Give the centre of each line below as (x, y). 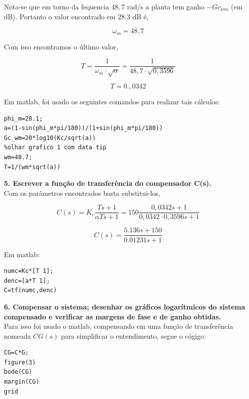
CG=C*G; (17, 353)
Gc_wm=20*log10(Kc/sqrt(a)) (50, 138)
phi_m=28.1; (23, 118)
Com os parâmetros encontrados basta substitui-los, (82, 193)
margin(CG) (22, 382)
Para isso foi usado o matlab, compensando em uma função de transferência (119, 326)
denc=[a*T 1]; (27, 281)
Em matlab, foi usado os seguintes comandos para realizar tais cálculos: (112, 102)
